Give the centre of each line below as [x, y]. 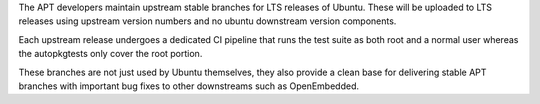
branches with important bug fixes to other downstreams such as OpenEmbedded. [189, 86]
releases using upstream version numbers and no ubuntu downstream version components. [207, 21]
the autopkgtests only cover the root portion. [110, 54]
